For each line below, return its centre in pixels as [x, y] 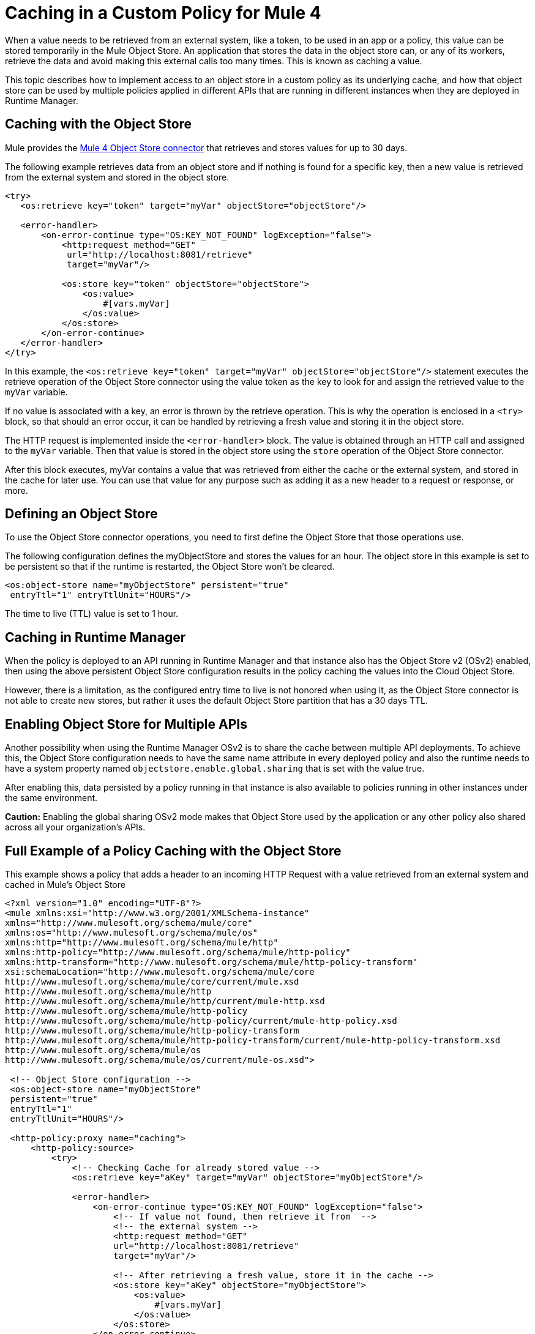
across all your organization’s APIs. [75, 827]
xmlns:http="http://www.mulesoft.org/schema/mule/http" [142, 942]
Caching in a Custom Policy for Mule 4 [163, 13]
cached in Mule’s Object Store [65, 884]
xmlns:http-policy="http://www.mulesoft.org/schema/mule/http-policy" [178, 952]
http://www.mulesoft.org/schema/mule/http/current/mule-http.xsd [165, 1001]
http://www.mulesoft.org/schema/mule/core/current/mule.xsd [152, 981]
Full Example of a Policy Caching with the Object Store [173, 851]
